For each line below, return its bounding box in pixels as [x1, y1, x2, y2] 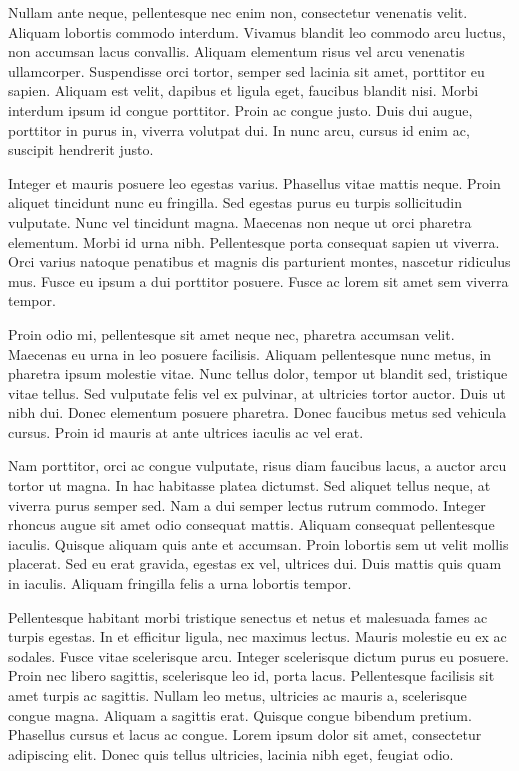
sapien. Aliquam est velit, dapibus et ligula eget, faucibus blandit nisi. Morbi [8, 80, 479, 101]
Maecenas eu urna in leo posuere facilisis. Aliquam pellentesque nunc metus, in [8, 343, 492, 364]
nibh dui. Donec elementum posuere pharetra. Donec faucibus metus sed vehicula [8, 402, 507, 423]
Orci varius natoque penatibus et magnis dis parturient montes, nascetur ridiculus [8, 251, 511, 272]
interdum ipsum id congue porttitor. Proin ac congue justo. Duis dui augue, [8, 99, 473, 120]
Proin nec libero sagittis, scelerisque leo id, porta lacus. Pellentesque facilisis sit [8, 665, 495, 686]
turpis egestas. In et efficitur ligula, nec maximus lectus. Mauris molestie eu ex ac [8, 626, 507, 647]
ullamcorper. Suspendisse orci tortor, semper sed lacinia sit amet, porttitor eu [8, 60, 485, 81]
